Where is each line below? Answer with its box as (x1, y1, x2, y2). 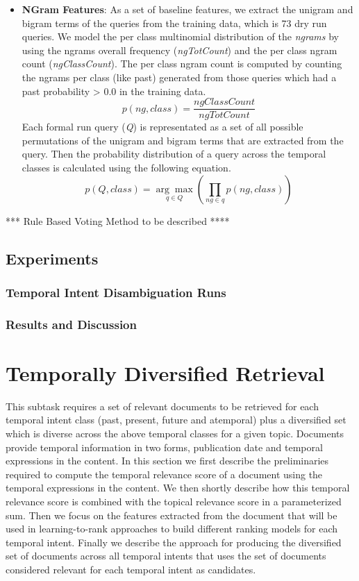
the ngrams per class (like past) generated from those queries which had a (22, 69, 337, 84)
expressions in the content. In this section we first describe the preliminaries (6, 453, 329, 468)
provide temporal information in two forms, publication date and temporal (6, 439, 323, 454)
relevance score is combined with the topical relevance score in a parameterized (6, 494, 342, 508)
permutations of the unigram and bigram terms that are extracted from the (22, 133, 344, 147)
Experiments (6, 247, 99, 269)
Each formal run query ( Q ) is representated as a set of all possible (22, 119, 303, 134)
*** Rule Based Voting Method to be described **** (6, 213, 230, 228)
